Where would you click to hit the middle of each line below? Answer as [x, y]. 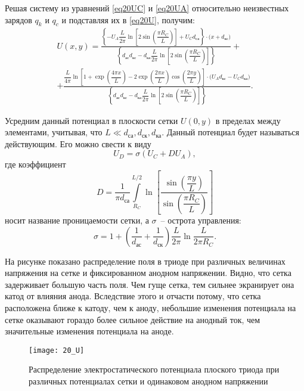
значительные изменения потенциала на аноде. [89, 331]
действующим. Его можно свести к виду [78, 143]
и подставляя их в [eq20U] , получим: [128, 19]
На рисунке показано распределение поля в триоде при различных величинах [145, 261]
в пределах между [248, 120]
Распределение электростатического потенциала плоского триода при [154, 369]
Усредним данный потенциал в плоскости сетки [91, 120]
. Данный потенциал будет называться [230, 132]
